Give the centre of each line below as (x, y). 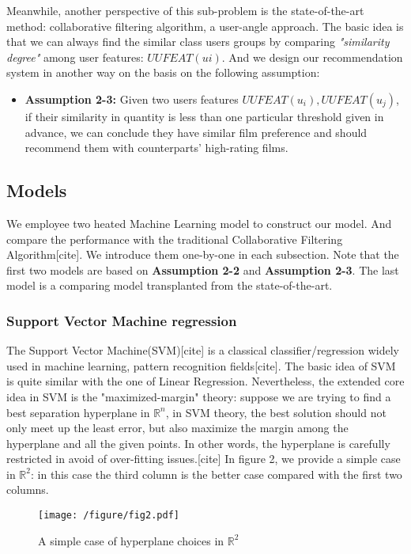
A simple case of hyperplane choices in (131, 540)
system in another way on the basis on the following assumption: (163, 72)
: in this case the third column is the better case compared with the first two (216, 474)
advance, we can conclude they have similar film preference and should (196, 132)
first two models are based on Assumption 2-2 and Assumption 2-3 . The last (203, 269)
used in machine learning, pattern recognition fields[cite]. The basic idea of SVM (201, 365)
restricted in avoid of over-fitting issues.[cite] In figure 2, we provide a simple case (204, 459)
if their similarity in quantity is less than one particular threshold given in (204, 116)
